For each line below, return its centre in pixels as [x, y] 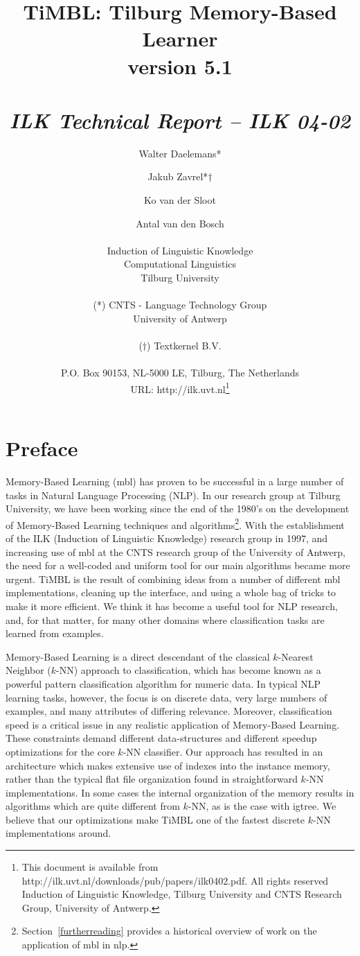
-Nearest [296, 656]
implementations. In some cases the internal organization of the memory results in [180, 792]
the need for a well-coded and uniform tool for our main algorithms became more [178, 565]
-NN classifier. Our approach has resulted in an [223, 751]
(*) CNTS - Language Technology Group [180, 305]
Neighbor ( [28, 670]
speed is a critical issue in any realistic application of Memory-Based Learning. [173, 724]
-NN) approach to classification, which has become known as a [189, 670]
